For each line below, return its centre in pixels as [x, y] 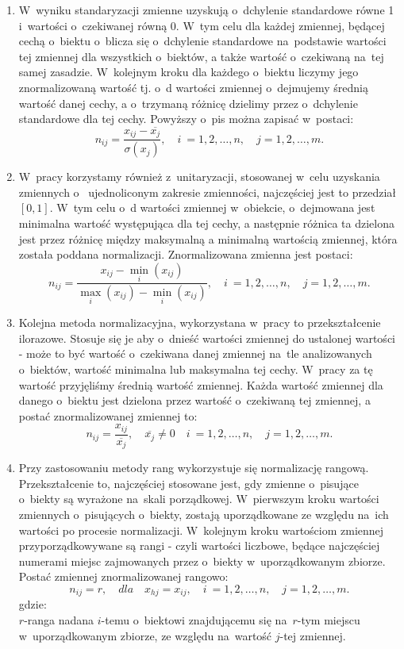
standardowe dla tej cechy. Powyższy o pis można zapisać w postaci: [186, 119]
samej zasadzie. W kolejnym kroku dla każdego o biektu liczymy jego [189, 72]
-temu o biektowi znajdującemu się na [194, 620]
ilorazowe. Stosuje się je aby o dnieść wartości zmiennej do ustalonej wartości [207, 338]
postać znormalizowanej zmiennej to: [108, 415]
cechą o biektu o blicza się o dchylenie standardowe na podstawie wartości [202, 41]
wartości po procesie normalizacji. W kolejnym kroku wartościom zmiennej [201, 530]
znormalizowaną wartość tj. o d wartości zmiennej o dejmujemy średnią [193, 87]
